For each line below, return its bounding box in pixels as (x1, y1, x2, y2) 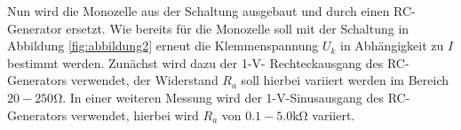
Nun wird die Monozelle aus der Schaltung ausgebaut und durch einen (7, 2, 390, 19)
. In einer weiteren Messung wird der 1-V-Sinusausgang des (62, 88, 385, 106)
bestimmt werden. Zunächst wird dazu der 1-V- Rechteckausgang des (7, 53, 384, 72)
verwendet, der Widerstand (70, 71, 219, 89)
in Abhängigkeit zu (340, 36, 444, 55)
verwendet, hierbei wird (70, 105, 199, 124)
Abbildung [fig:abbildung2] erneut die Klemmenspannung (7, 36, 319, 55)
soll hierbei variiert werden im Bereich (241, 71, 449, 89)
